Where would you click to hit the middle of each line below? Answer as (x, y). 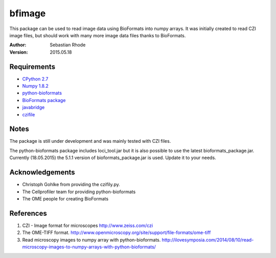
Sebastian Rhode (68, 45)
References (28, 213)
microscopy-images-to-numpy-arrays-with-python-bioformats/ (89, 247)
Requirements (32, 67)
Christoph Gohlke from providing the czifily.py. (71, 185)
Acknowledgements (42, 173)
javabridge (33, 108)
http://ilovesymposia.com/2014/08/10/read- (208, 240)
